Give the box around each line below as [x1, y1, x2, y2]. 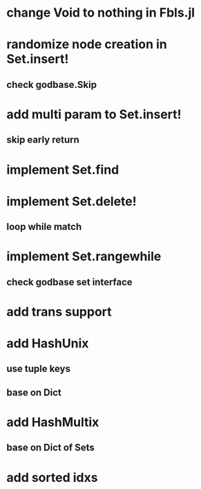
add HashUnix [6, 336, 89, 351]
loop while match [6, 221, 82, 233]
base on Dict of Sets [6, 442, 95, 454]
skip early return [6, 134, 80, 146]
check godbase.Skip [6, 78, 97, 91]
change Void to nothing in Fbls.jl [6, 5, 195, 21]
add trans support [6, 303, 112, 319]
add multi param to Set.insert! [6, 106, 182, 122]
